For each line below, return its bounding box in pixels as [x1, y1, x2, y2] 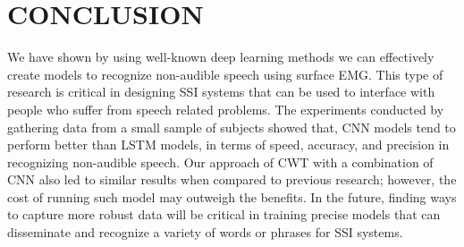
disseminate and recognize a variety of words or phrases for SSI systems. [7, 223, 403, 242]
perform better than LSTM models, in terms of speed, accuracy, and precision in [7, 135, 450, 154]
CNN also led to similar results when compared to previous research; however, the [7, 170, 457, 189]
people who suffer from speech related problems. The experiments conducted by [7, 99, 444, 118]
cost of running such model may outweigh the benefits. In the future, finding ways [7, 187, 457, 206]
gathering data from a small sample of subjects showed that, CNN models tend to [7, 117, 456, 136]
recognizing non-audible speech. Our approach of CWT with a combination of [7, 152, 434, 171]
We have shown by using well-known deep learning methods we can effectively [7, 47, 434, 66]
